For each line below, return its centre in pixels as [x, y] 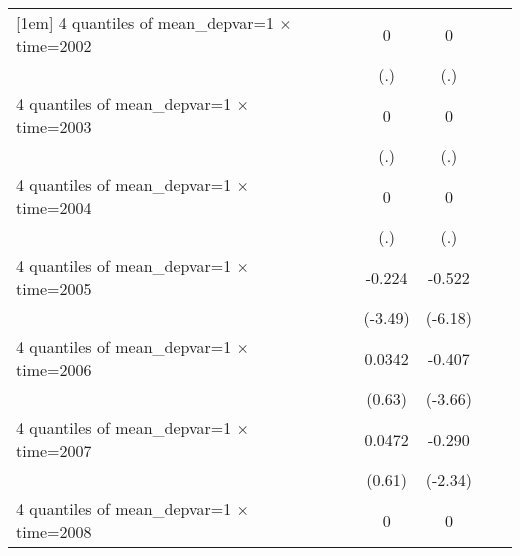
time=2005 [54, 288]
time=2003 [54, 126]
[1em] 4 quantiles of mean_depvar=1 [145, 22]
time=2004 [54, 207]
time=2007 [54, 450]
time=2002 [54, 45]
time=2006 [54, 369]
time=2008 [54, 531]
